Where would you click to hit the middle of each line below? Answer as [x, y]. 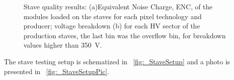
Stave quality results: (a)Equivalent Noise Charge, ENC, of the [118, 6]
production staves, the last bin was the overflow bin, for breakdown [125, 35]
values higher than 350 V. [63, 45]
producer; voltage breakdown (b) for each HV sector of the [112, 26]
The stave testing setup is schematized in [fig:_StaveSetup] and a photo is [117, 61]
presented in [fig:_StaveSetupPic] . [57, 71]
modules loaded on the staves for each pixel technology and [113, 16]
